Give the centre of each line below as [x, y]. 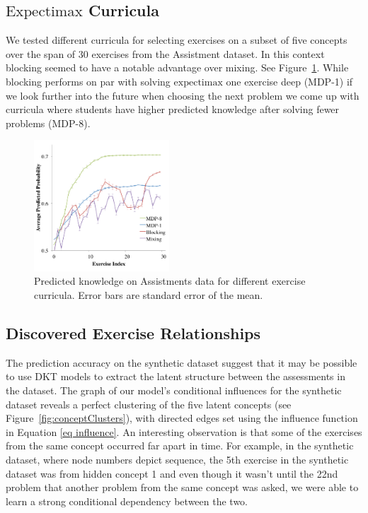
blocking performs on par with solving [88, 81]
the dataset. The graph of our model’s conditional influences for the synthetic [174, 390]
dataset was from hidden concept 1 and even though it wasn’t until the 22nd [172, 473]
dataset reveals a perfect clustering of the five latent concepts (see [149, 404]
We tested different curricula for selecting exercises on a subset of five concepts [177, 40]
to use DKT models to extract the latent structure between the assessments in [176, 376]
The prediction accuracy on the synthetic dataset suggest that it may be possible [182, 362]
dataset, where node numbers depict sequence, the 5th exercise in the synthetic [177, 459]
